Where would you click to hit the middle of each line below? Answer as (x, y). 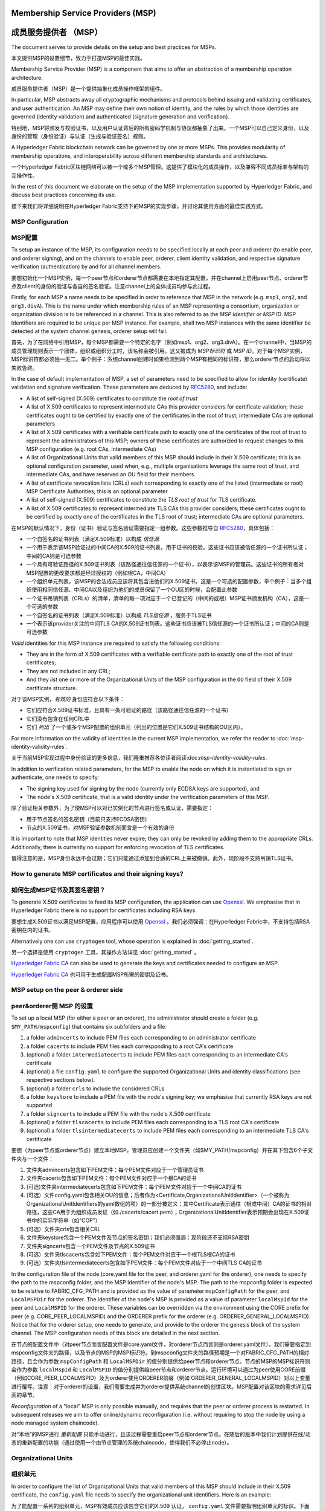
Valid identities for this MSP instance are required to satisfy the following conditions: (116, 643)
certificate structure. (52, 688)
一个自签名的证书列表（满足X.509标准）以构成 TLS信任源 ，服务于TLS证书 (119, 615)
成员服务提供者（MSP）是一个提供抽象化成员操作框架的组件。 (88, 89)
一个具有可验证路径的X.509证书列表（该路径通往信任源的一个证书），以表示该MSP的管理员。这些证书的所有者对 (165, 565)
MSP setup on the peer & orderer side (67, 990)
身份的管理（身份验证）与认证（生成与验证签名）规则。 (80, 137)
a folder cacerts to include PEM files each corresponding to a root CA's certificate (130, 1046)
